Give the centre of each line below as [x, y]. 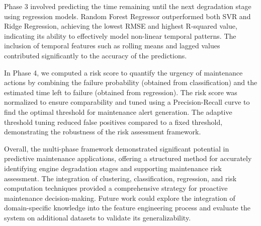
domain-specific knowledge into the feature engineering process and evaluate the [127, 208]
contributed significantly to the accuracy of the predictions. [96, 55]
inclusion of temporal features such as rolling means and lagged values [112, 46]
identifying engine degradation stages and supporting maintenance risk [113, 168]
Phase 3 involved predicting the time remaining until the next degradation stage [128, 6]
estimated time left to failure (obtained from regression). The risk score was [121, 92]
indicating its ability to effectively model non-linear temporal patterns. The [120, 35]
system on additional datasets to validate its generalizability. [98, 217]
